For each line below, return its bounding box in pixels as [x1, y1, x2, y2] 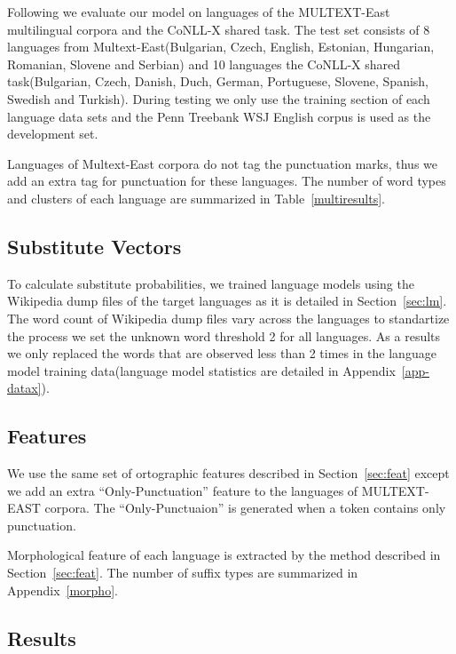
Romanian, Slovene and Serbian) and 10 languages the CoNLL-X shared [7, 54, 401, 73]
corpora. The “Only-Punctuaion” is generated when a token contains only [44, 498, 446, 517]
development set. [7, 124, 98, 143]
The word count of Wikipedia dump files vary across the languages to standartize [7, 308, 450, 327]
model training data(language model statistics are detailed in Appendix [7, 361, 396, 379]
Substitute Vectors [7, 232, 182, 259]
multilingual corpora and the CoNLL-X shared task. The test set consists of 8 [7, 20, 430, 38]
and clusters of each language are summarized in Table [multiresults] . [7, 188, 386, 207]
